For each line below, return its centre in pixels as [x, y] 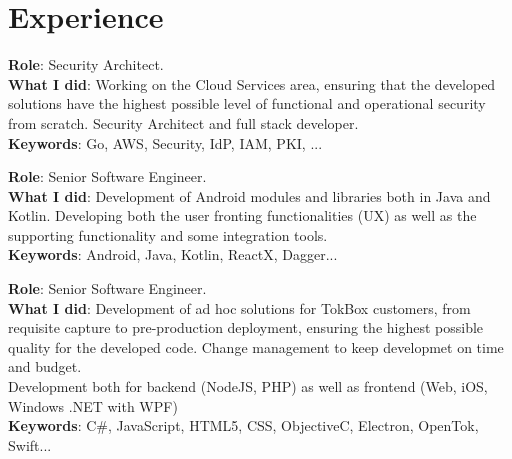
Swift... [30, 444]
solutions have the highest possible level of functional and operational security [247, 103]
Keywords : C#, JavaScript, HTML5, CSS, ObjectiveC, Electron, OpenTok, [243, 425]
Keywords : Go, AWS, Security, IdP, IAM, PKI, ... [165, 142]
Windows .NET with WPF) [93, 405]
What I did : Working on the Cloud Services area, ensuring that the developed [252, 83]
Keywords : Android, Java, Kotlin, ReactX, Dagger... [173, 254]
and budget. [45, 366]
